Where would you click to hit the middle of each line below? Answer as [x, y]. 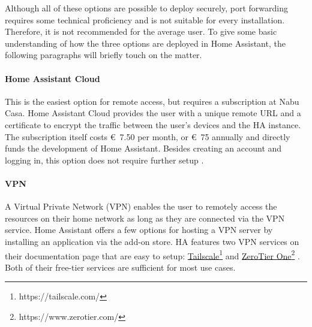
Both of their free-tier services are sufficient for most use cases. [120, 267]
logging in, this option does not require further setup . [104, 160]
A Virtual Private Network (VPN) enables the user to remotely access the [141, 206]
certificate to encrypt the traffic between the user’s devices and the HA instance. [153, 124]
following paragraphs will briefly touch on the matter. [103, 55]
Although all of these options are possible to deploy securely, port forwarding [146, 8]
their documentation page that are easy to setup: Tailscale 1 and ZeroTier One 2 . [153, 255]
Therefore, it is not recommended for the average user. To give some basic [141, 31]
